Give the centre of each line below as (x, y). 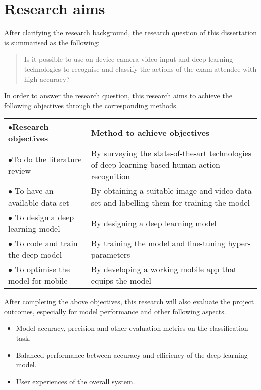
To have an (34, 191)
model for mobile (38, 281)
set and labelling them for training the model (171, 203)
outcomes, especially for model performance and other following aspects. (115, 311)
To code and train (46, 243)
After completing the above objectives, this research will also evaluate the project (129, 302)
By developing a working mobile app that (164, 269)
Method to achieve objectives (150, 132)
